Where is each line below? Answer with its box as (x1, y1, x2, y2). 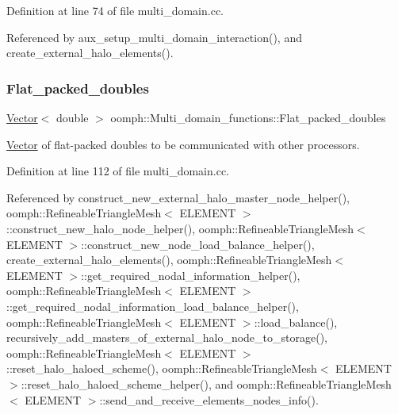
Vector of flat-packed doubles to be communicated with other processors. (6, 136, 360, 152)
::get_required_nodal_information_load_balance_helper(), (6, 297, 299, 314)
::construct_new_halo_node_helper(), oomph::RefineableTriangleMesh (6, 220, 354, 236)
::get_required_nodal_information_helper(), (81, 266, 300, 283)
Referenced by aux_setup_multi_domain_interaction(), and (6, 29, 302, 45)
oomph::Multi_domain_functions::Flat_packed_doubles (110, 109, 386, 125)
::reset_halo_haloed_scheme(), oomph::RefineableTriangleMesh (6, 360, 317, 377)
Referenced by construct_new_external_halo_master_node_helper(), (6, 189, 350, 205)
